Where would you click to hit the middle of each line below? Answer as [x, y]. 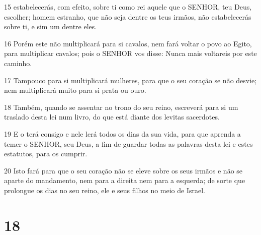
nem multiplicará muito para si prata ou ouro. [75, 90]
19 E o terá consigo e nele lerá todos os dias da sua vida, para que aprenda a [122, 133]
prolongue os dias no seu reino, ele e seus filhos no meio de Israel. [105, 190]
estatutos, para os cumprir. [46, 154]
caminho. [18, 63]
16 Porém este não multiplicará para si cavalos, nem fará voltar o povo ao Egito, [128, 43]
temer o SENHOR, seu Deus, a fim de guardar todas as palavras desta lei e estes [128, 143]
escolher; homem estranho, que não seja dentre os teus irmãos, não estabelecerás [128, 16]
